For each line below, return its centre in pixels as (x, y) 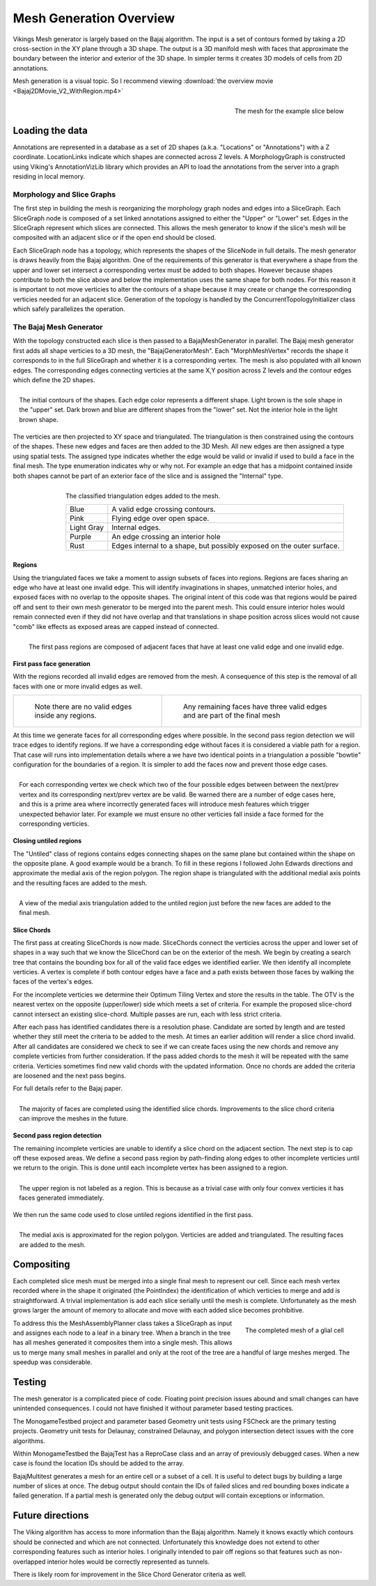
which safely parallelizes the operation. (69, 309)
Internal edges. (136, 528)
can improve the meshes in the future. (73, 1118)
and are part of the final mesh (232, 716)
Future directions (51, 1516)
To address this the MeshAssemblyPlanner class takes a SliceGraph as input (123, 1323)
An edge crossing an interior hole (166, 537)
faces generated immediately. (62, 1198)
